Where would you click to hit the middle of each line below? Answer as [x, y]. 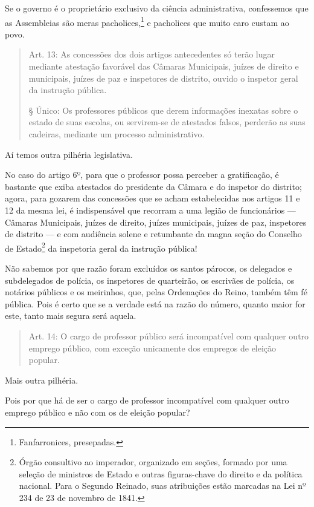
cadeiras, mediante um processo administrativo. [117, 134]
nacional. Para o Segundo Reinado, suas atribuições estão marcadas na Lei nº [162, 486]
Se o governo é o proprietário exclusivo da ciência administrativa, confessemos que [157, 8]
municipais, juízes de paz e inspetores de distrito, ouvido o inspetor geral [163, 78]
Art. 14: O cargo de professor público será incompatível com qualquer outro [169, 335]
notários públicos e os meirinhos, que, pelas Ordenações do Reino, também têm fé [156, 292]
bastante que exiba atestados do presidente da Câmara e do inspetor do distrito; [153, 186]
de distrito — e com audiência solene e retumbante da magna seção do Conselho [153, 234]
